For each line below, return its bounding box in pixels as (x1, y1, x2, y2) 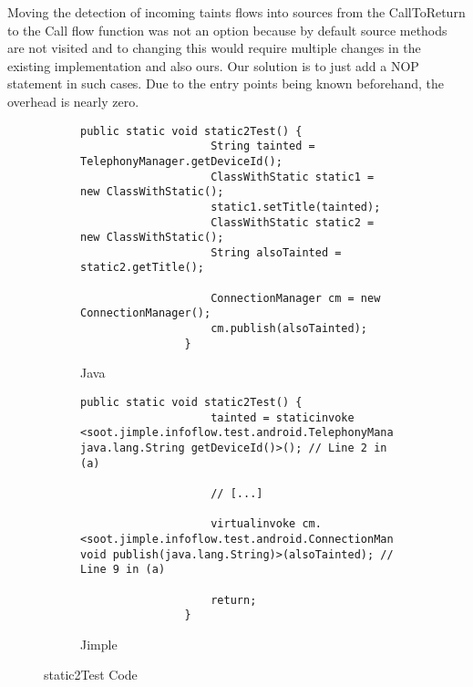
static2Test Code (44, 665, 138, 684)
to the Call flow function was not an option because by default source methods (7, 20, 447, 39)
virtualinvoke (211, 517, 296, 531)
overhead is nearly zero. (7, 91, 139, 110)
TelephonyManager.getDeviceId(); (80, 154, 283, 168)
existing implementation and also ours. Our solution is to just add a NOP (7, 56, 419, 75)
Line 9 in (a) (80, 563, 166, 577)
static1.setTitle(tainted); (211, 200, 381, 213)
